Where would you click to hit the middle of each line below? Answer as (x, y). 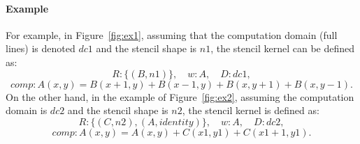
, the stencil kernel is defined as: (251, 110)
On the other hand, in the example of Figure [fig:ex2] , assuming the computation (180, 96)
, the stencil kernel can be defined (283, 48)
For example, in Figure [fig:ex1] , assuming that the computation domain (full (172, 34)
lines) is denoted (41, 48)
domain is (27, 110)
